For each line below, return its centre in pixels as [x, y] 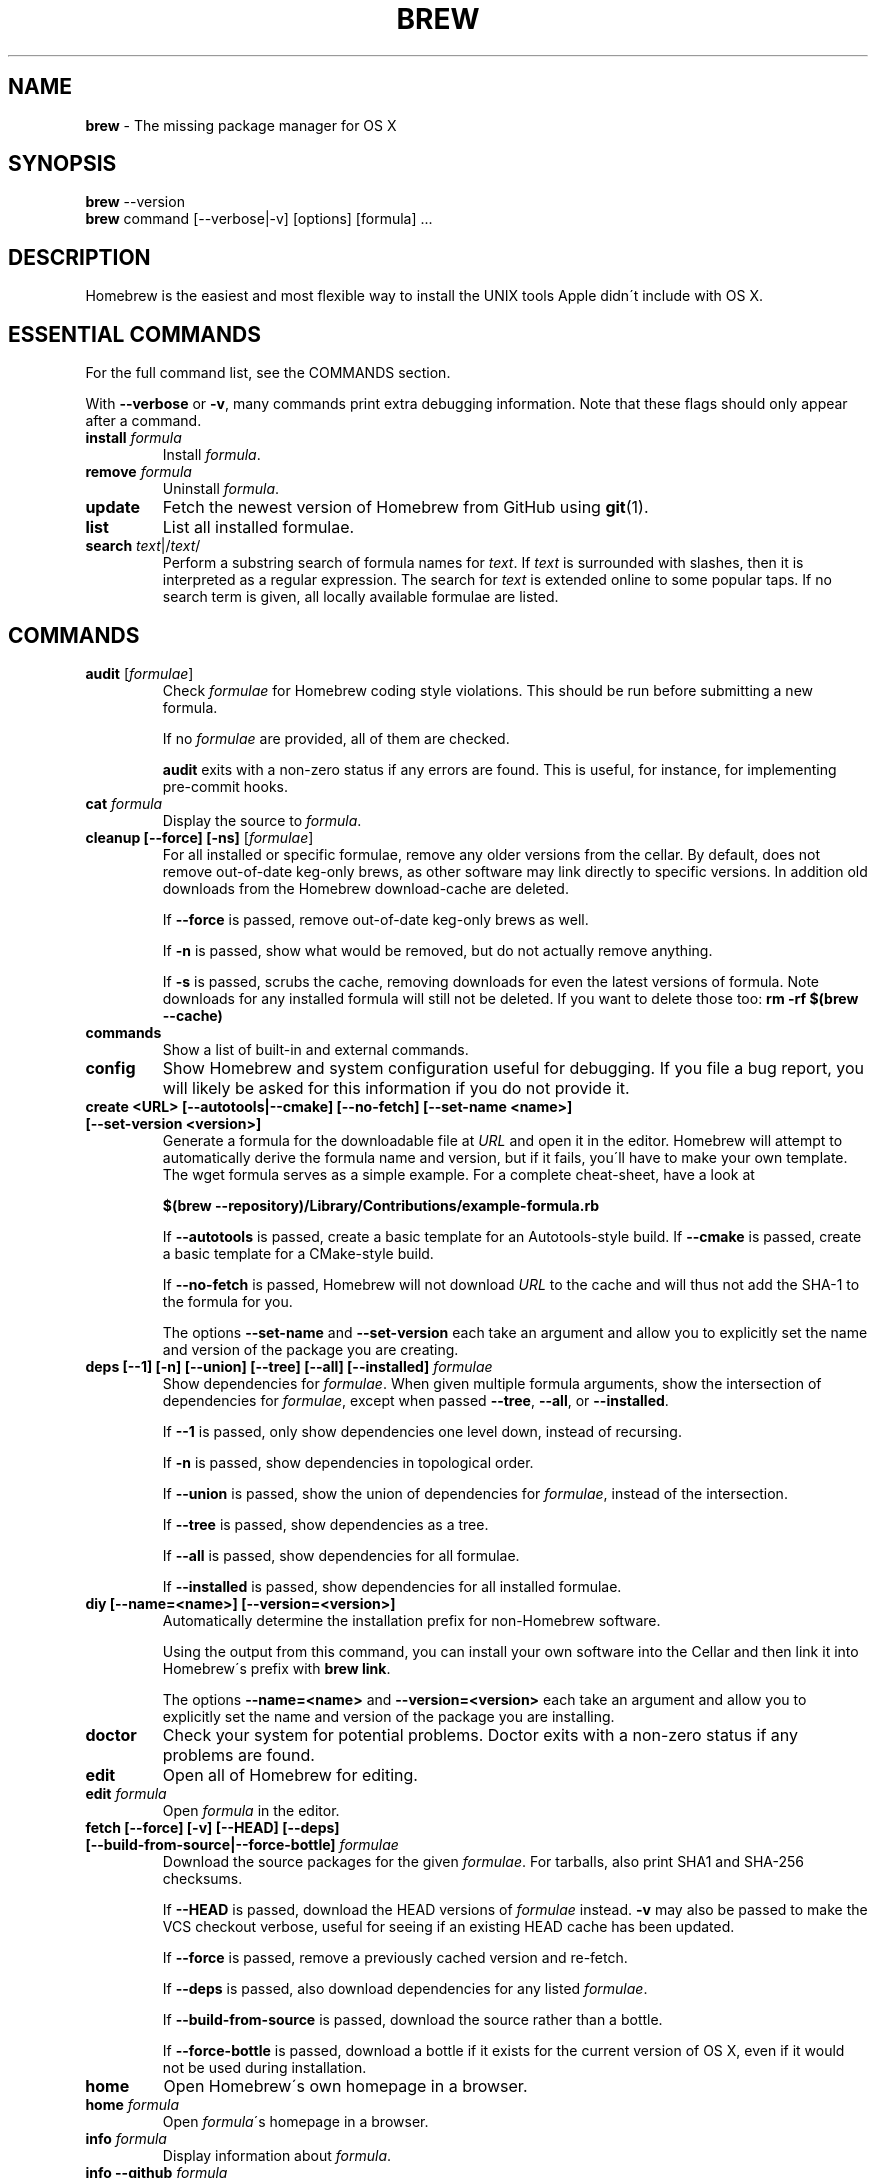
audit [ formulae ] [139, 673]
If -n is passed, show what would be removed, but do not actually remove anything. [437, 950]
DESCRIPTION [79, 257]
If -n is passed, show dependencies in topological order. [348, 1462]
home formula [132, 2104]
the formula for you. [227, 1301]
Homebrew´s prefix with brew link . [276, 1668]
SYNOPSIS [62, 164]
